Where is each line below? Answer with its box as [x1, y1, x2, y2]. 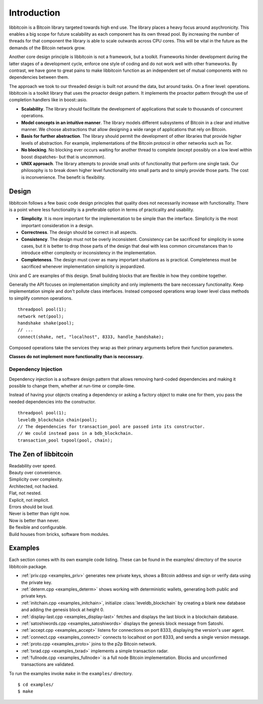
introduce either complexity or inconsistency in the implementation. [21, 250, 157, 256]
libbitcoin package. [9, 563, 47, 569]
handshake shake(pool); [18, 320, 75, 326]
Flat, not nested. [9, 490, 42, 496]
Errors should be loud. [9, 504, 54, 510]
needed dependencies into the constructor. [9, 399, 96, 405]
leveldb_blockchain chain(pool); [18, 417, 97, 423]
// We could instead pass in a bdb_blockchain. [18, 430, 133, 436]
